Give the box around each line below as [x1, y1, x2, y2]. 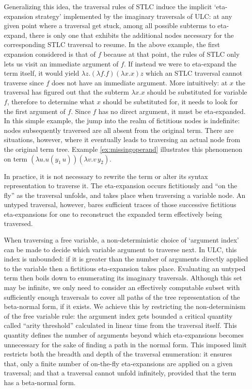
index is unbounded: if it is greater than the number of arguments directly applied [4, 254, 248, 264]
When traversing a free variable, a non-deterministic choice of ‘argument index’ [4, 235, 239, 245]
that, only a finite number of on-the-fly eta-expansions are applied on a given [4, 358, 233, 368]
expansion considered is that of [4, 49, 96, 59]
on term [4, 153, 28, 163]
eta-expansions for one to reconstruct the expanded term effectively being [4, 209, 222, 219]
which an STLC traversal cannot [145, 68, 243, 78]
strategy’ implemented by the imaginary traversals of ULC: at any [35, 11, 232, 21]
